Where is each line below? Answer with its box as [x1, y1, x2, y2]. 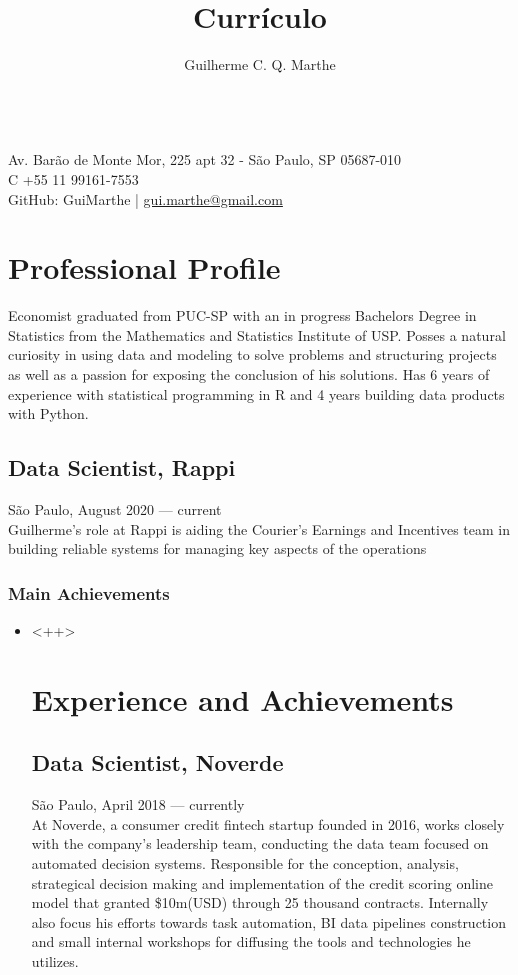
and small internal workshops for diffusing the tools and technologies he [31, 931, 471, 952]
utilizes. [31, 950, 79, 971]
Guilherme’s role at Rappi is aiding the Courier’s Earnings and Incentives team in [8, 518, 510, 539]
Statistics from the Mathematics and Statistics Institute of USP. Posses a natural [8, 324, 506, 345]
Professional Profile [8, 247, 281, 288]
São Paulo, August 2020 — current [8, 498, 222, 519]
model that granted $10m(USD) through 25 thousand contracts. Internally [31, 892, 489, 913]
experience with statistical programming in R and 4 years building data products [8, 383, 505, 404]
